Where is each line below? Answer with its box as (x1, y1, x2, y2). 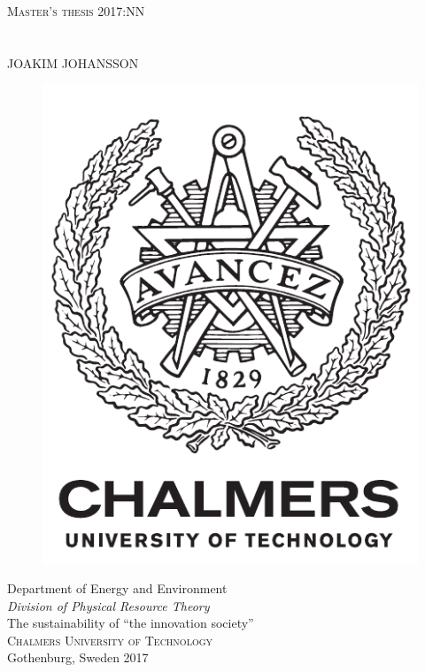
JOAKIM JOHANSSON (7, 53, 139, 72)
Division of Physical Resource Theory (7, 596, 210, 614)
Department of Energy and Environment (7, 579, 228, 598)
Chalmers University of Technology (7, 630, 213, 649)
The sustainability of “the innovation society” (7, 614, 254, 632)
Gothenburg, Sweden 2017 (7, 648, 149, 667)
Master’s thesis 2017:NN (7, 2, 145, 19)
